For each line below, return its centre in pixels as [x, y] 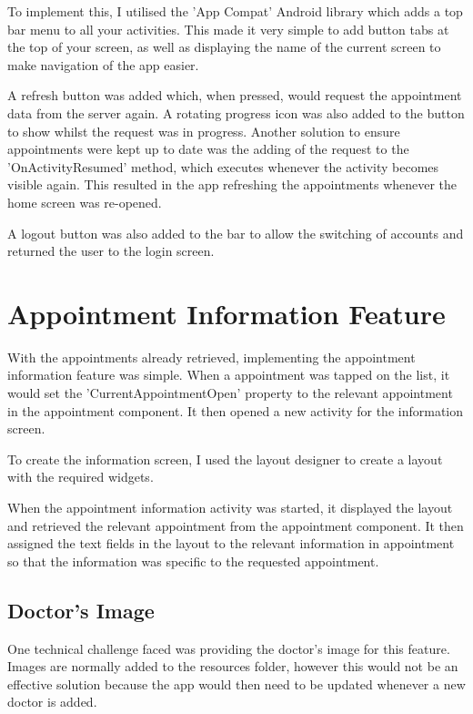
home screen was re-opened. [85, 202]
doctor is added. [52, 702]
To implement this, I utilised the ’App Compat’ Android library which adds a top [235, 11]
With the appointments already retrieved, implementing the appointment [211, 357]
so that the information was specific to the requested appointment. [193, 561]
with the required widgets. [81, 477]
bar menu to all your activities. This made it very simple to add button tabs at [228, 29]
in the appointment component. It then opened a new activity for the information [236, 410]
